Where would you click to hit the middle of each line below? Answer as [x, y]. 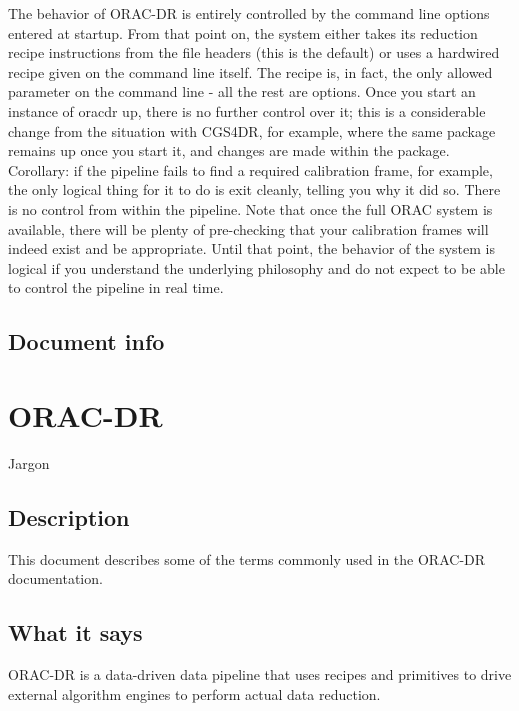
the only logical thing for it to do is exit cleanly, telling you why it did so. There [254, 189]
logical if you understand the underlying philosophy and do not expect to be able [256, 267]
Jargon [29, 462]
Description [69, 516]
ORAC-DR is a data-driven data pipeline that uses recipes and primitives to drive [260, 674]
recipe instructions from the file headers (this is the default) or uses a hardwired [254, 52]
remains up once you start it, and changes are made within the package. [229, 150]
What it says [75, 632]
